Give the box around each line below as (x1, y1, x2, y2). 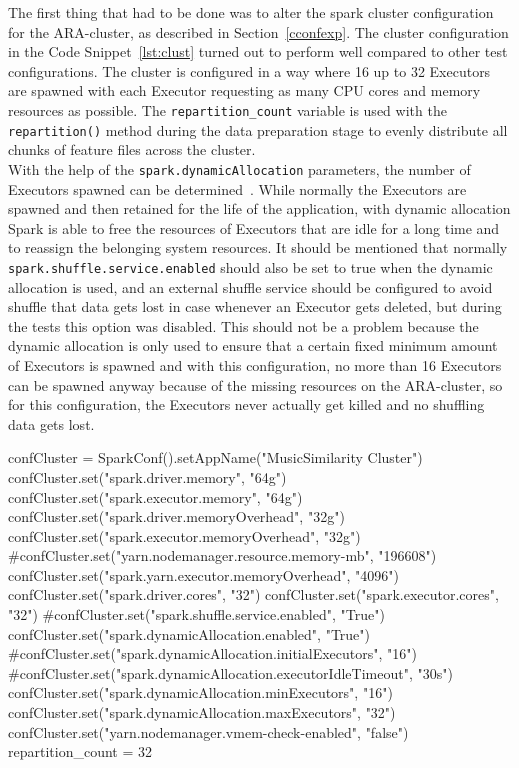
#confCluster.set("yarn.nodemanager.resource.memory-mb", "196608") (8, 545, 437, 566)
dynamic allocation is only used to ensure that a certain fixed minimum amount (8, 335, 498, 356)
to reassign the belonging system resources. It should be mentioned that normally (8, 237, 508, 258)
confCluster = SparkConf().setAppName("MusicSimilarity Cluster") (8, 447, 423, 468)
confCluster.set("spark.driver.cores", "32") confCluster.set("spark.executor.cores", (8, 584, 499, 605)
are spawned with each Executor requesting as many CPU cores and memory (8, 80, 481, 101)
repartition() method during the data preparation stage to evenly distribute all (8, 119, 508, 140)
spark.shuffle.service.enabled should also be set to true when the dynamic (8, 256, 493, 277)
